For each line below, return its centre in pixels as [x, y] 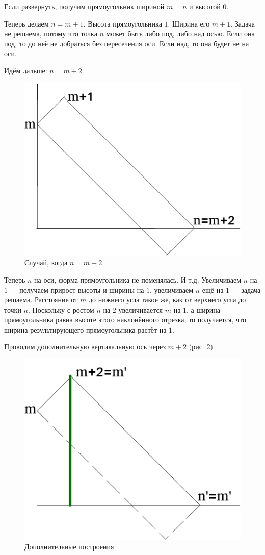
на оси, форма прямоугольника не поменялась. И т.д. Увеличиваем [138, 279]
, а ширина [203, 309]
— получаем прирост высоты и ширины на [77, 289]
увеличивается [141, 309]
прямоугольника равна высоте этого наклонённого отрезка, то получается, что [125, 320]
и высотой [205, 6]
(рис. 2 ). [202, 347]
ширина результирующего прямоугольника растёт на [85, 329]
